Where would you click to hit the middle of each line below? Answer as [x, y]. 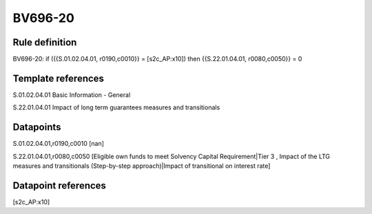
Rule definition [45, 42]
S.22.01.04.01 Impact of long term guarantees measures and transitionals [116, 107]
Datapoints [37, 127]
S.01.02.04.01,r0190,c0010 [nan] [59, 144]
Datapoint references [60, 185]
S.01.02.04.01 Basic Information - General [72, 95]
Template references [59, 78]
